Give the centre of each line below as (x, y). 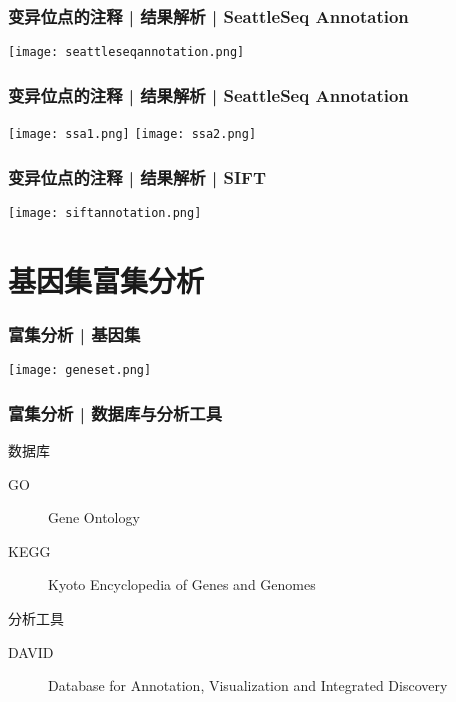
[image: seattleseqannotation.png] (126, 52)
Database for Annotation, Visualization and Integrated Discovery (248, 685)
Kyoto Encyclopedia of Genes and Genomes (182, 584)
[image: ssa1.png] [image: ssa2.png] (132, 134)
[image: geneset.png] (80, 370)
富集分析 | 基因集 (74, 333)
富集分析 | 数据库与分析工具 (115, 412)
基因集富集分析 (106, 279)
